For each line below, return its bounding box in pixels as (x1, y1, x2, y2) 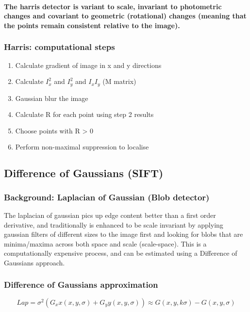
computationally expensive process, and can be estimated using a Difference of (4, 248, 237, 258)
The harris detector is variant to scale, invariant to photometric (4, 1, 222, 11)
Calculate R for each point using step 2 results (15, 109, 154, 119)
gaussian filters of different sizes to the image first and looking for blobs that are (4, 229, 243, 239)
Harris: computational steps (4, 41, 115, 53)
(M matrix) (102, 76, 136, 86)
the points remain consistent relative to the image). (4, 20, 180, 30)
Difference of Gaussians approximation (4, 278, 158, 290)
